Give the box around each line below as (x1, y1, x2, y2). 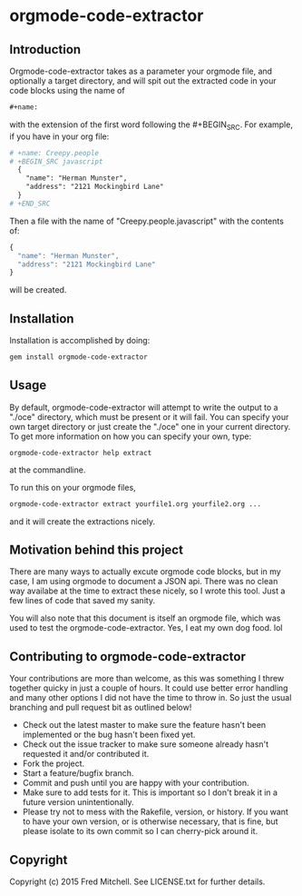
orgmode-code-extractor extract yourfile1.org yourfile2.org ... (9, 499, 261, 509)
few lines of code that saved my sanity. (9, 595, 156, 606)
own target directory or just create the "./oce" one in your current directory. (9, 421, 291, 432)
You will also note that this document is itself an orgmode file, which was (9, 612, 281, 623)
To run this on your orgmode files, (9, 482, 136, 493)
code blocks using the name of (9, 85, 125, 95)
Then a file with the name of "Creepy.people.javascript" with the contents (9, 215, 284, 226)
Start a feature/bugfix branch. (22, 768, 134, 779)
